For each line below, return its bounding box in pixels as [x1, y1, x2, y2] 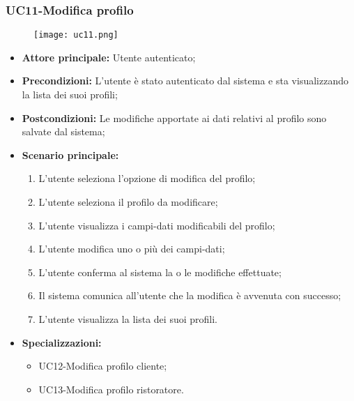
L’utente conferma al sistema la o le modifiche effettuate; [38, 264, 282, 279]
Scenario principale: [22, 147, 119, 162]
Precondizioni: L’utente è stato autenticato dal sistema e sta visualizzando [22, 73, 348, 88]
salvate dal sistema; [22, 124, 105, 139]
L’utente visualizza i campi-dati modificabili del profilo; [38, 218, 275, 232]
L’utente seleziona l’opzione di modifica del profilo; [38, 171, 256, 186]
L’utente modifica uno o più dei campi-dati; [38, 241, 225, 256]
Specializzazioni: [22, 335, 102, 349]
